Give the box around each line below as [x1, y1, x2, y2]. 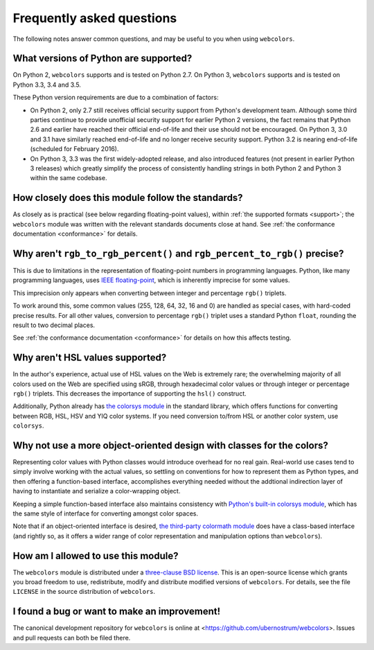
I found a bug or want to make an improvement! [12, 606, 221, 617]
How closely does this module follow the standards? [12, 192, 243, 204]
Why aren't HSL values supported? [12, 352, 167, 364]
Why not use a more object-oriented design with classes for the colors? [12, 439, 328, 451]
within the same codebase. [30, 174, 107, 182]
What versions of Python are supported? [12, 53, 193, 64]
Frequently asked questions [12, 10, 177, 26]
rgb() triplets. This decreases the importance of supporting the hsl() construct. [12, 389, 247, 398]
